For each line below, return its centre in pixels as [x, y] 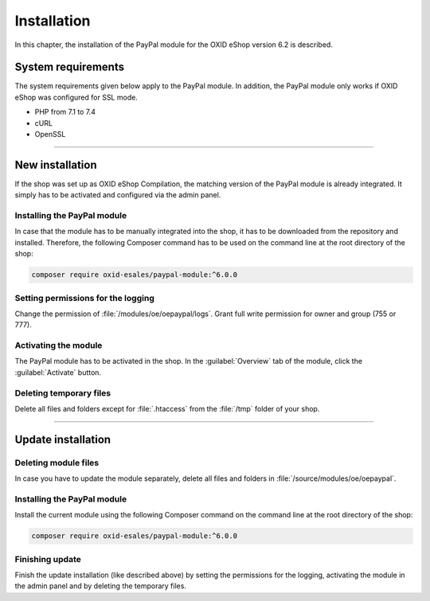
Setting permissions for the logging [84, 298]
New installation [56, 164]
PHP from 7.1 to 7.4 [65, 112]
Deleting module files [57, 462]
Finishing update [48, 559]
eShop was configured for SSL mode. [76, 97]
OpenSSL [50, 135]
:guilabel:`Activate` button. [58, 372]
